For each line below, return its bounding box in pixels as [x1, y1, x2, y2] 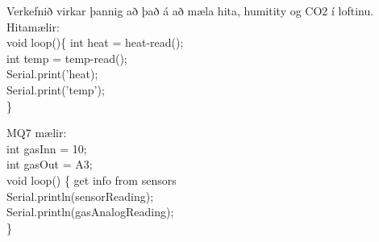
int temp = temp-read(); [6, 49, 127, 66]
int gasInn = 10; [6, 140, 87, 156]
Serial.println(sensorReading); [6, 187, 154, 204]
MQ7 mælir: [6, 124, 67, 141]
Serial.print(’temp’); [6, 81, 105, 98]
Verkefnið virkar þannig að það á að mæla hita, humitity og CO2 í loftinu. [6, 2, 374, 19]
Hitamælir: [6, 18, 60, 35]
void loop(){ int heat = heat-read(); [6, 34, 184, 51]
